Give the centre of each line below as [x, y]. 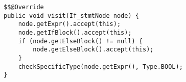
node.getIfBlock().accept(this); [75, 32]
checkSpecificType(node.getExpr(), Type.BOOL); [100, 66]
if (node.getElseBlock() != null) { [80, 41]
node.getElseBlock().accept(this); [93, 50]
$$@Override [24, 7]
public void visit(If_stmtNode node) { [71, 16]
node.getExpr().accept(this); [69, 24]
